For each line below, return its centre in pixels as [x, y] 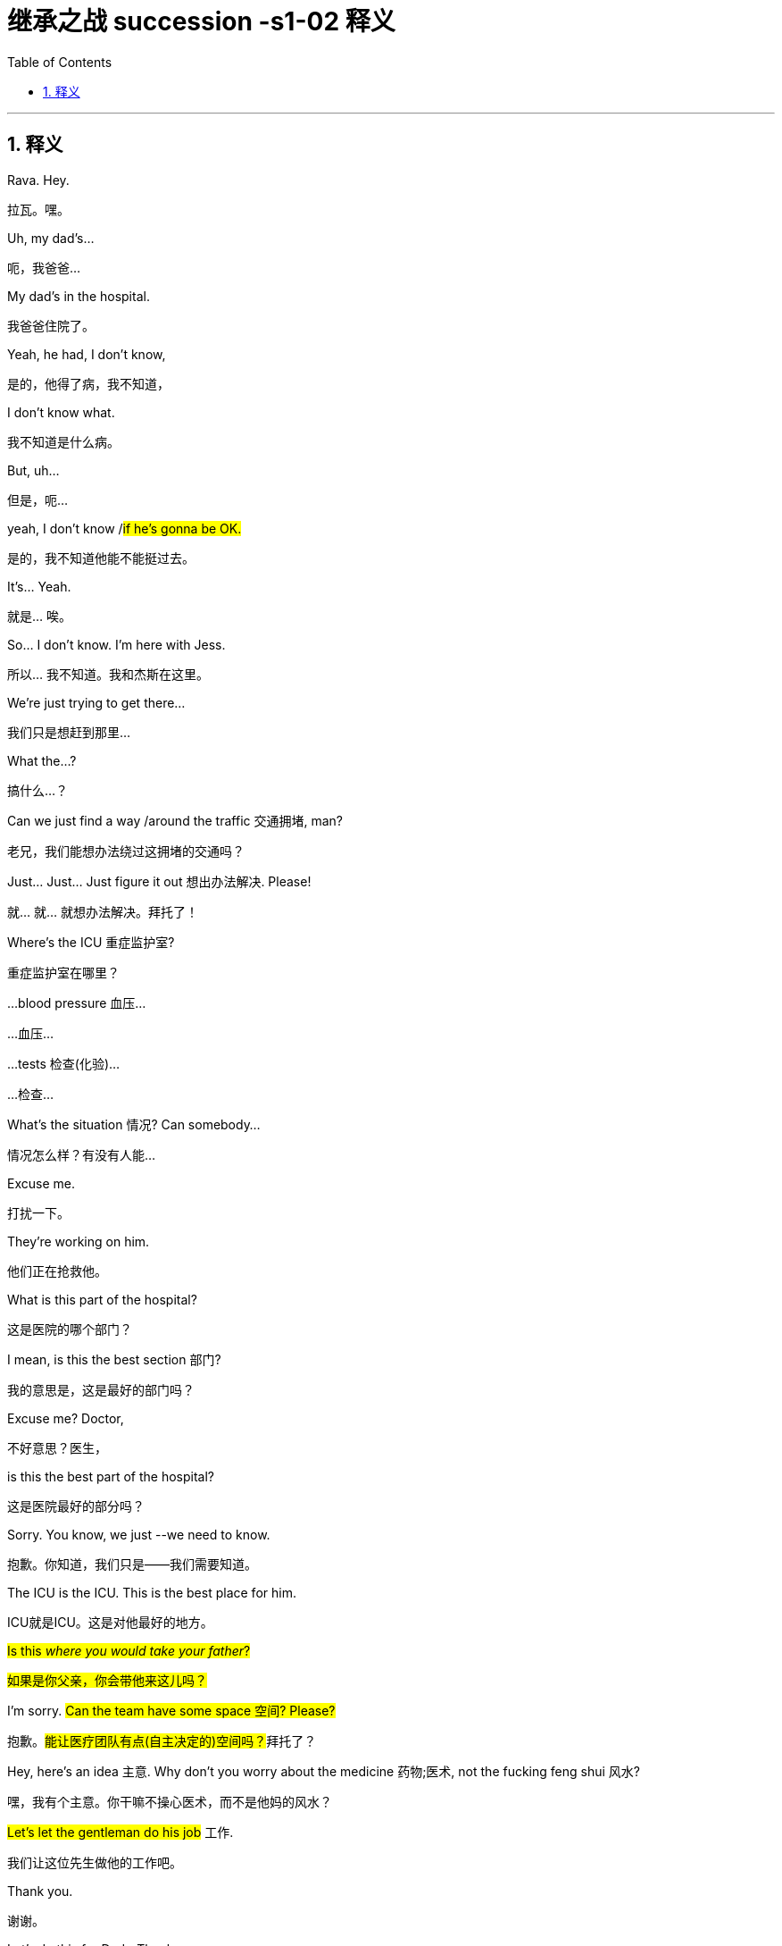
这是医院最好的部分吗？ [76, 1506]
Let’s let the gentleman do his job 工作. [121, 1832]
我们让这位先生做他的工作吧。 [95, 1862]
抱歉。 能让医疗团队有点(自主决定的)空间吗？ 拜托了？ [162, 1740]
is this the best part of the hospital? [111, 1476]
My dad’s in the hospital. [79, 296]
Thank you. [40, 1891]
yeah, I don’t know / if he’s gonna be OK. [125, 528]
